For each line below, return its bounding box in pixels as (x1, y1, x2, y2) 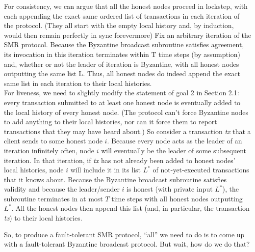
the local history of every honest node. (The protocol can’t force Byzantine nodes (4, 107, 248, 117)
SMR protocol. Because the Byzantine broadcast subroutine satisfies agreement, (4, 39, 244, 50)
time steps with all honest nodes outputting (111, 193, 243, 203)
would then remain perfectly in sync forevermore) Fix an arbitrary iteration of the (4, 29, 251, 40)
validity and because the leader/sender (4, 184, 120, 194)
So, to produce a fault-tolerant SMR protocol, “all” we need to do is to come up (4, 229, 245, 239)
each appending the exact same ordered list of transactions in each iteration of (4, 10, 240, 21)
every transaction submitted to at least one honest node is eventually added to (4, 97, 240, 107)
